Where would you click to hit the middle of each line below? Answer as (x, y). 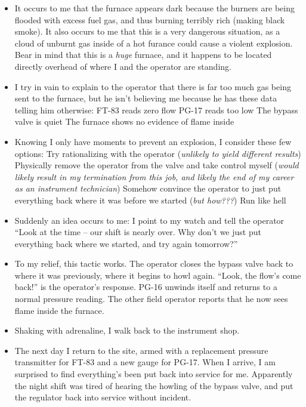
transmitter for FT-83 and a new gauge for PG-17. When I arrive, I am (145, 362)
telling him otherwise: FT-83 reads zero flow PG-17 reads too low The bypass (156, 110)
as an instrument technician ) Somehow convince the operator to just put (148, 188)
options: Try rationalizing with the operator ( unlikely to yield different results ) (158, 153)
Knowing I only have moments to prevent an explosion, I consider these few (153, 141)
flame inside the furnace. (59, 310)
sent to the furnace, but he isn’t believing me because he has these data (146, 98)
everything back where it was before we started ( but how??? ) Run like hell (150, 200)
